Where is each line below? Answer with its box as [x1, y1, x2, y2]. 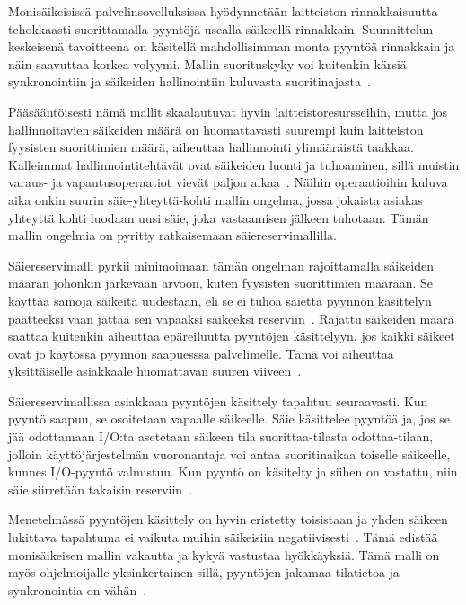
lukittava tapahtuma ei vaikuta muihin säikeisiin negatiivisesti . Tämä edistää [8, 528, 438, 547]
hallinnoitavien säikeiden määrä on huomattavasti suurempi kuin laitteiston [8, 120, 424, 138]
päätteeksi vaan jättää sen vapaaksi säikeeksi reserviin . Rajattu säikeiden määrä [8, 308, 454, 327]
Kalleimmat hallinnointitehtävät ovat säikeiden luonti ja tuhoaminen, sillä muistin [8, 155, 460, 173]
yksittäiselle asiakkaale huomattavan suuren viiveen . [8, 361, 302, 380]
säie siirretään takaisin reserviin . [8, 479, 193, 498]
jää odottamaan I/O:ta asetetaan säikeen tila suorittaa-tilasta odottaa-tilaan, [8, 427, 434, 446]
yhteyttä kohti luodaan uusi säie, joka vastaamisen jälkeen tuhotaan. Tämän [8, 208, 429, 227]
